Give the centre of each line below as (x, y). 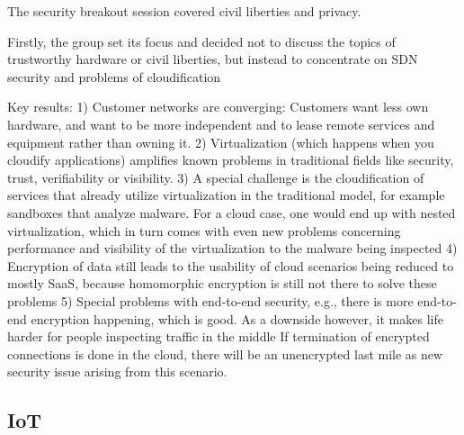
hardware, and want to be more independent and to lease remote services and (221, 124)
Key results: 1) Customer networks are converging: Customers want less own (218, 107)
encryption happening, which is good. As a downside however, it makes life (237, 318)
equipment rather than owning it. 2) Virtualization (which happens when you (221, 142)
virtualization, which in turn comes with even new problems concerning (204, 230)
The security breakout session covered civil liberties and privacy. (184, 11)
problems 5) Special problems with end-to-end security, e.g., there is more (210, 300)
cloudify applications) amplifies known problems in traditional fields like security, (231, 160)
